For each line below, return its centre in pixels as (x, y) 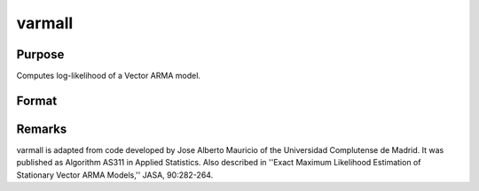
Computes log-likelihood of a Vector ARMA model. (109, 76)
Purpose (40, 54)
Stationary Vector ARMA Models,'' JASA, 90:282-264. (115, 175)
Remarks (42, 129)
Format (37, 100)
